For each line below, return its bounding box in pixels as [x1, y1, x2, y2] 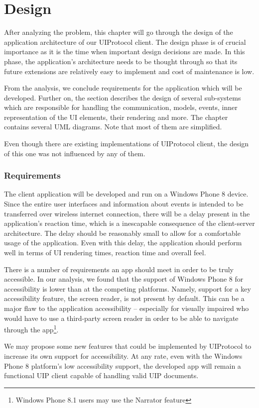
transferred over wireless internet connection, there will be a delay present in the [4, 208, 250, 218]
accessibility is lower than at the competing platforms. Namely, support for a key [4, 283, 251, 294]
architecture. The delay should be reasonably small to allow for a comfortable [4, 227, 241, 238]
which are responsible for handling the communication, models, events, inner [4, 102, 238, 112]
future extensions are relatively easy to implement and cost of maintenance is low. [4, 66, 255, 76]
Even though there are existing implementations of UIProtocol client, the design [4, 138, 249, 149]
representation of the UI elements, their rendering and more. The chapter [4, 111, 228, 122]
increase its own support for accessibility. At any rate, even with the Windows [4, 351, 243, 361]
